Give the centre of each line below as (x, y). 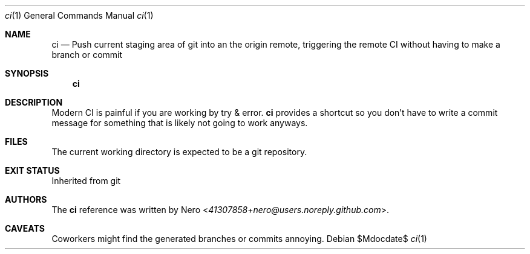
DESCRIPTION (34, 102)
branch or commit (87, 55)
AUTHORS (26, 199)
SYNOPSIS (27, 73)
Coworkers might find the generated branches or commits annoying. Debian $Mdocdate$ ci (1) (239, 239)
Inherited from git (86, 181)
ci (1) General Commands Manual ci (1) (79, 15)
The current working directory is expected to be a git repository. (179, 152)
